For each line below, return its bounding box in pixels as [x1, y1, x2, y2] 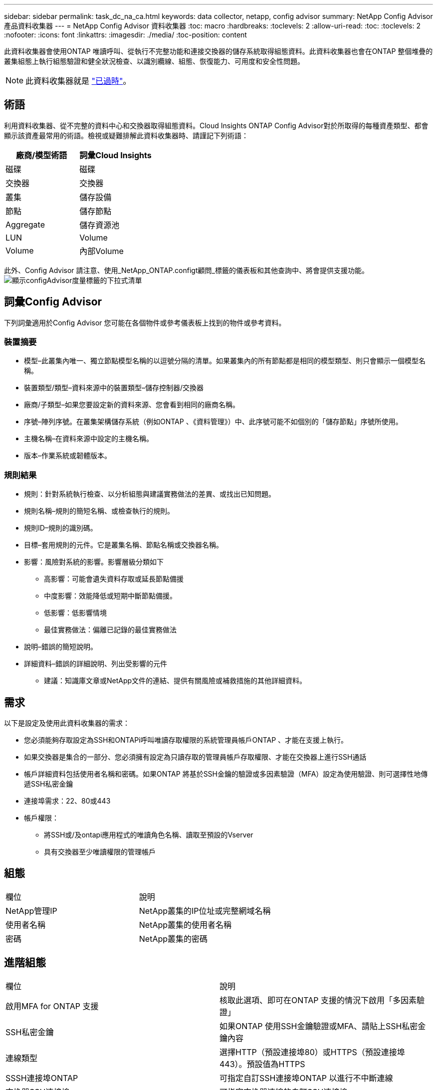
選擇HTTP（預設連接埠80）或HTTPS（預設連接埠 [219, 1047, 405, 1057]
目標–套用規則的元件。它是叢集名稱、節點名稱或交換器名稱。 [24, 541, 223, 549]
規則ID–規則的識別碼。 [24, 524, 97, 533]
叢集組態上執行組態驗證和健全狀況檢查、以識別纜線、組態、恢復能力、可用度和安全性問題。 [4, 57, 304, 65]
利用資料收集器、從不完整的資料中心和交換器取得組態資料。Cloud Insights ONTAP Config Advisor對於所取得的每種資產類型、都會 [4, 121, 429, 130]
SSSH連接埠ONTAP [5, 1073, 78, 1083]
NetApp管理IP [5, 905, 57, 916]
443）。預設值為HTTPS [219, 1059, 305, 1069]
